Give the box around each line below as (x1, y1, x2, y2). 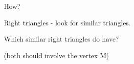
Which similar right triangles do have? (4, 34, 119, 44)
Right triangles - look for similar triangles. (4, 17, 131, 27)
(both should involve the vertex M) (4, 50, 109, 60)
